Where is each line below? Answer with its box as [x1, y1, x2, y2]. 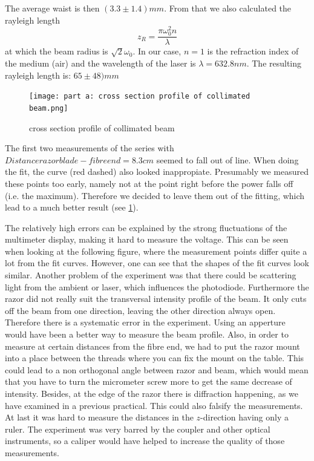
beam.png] [29, 103, 68, 113]
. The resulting [246, 57, 302, 70]
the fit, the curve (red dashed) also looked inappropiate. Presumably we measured [5, 165, 309, 178]
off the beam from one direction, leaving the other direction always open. [5, 304, 276, 316]
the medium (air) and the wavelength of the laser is [5, 57, 196, 70]
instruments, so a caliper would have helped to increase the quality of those [5, 434, 285, 447]
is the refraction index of [207, 45, 299, 57]
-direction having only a [200, 411, 289, 423]
